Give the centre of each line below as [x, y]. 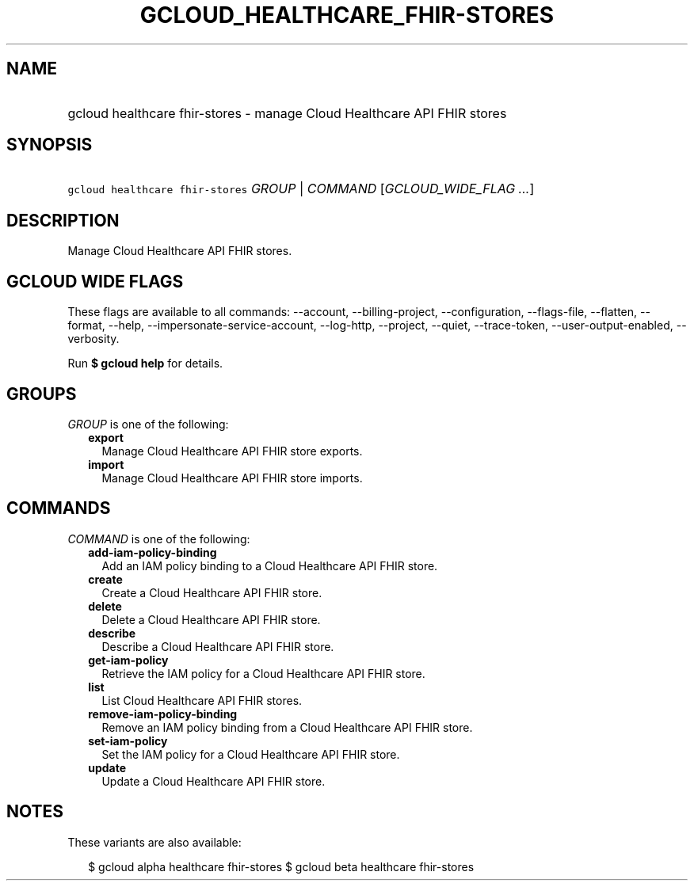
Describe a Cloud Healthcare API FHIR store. [218, 646]
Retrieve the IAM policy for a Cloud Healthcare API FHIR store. [263, 673]
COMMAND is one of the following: [159, 539]
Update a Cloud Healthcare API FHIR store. [214, 781]
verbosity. [93, 339]
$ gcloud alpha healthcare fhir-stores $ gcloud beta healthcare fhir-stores [281, 866]
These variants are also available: [154, 842]
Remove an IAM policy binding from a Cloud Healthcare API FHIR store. [287, 727]
